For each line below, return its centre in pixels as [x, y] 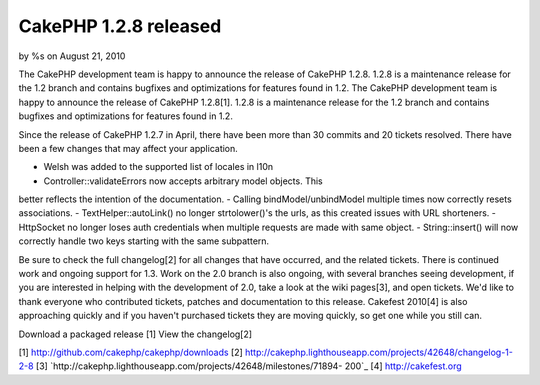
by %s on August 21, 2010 [72, 56]
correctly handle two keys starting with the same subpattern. [144, 241]
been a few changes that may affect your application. [128, 148]
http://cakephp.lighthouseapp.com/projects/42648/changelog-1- [379, 352]
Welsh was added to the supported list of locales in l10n [158, 167]
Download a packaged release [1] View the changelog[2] [135, 334]
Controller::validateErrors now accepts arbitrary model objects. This [183, 181]
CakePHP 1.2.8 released [120, 26]
